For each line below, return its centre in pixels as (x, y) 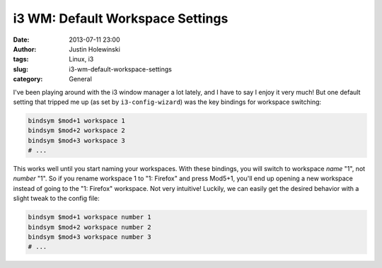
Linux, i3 (81, 59)
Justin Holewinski (94, 49)
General (80, 79)
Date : (21, 40)
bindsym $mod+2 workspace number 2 (89, 227)
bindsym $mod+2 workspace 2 (76, 130)
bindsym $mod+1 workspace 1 (76, 121)
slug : (21, 69)
